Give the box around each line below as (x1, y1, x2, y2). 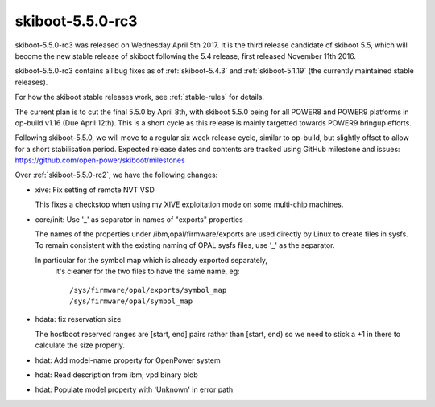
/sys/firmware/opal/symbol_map (69, 296, 193, 306)
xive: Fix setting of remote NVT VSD (35, 185, 155, 195)
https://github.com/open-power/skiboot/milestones (14, 155, 185, 165)
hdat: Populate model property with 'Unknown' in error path (35, 384, 234, 394)
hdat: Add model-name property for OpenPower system (35, 355, 221, 365)
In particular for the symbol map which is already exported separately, (35, 255, 268, 265)
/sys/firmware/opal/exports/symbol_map (69, 286, 227, 294)
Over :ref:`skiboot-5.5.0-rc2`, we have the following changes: (14, 170, 218, 180)
